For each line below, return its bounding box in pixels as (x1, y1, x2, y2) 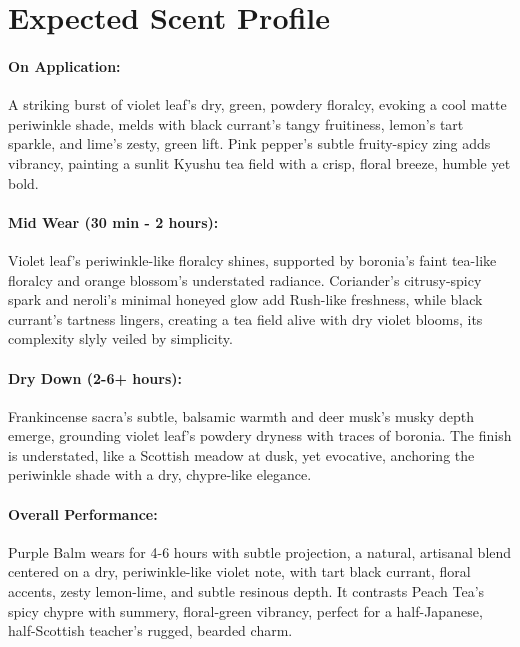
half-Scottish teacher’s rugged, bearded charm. (8, 620, 293, 641)
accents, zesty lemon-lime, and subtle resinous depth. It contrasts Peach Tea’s (8, 581, 485, 602)
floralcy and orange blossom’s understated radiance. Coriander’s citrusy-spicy (8, 269, 482, 290)
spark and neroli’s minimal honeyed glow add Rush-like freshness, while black (8, 289, 483, 310)
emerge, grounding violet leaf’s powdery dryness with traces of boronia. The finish (8, 425, 512, 446)
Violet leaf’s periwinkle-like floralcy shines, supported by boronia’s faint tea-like (8, 249, 497, 270)
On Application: (8, 55, 121, 76)
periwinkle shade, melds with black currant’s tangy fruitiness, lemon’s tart (8, 113, 464, 134)
